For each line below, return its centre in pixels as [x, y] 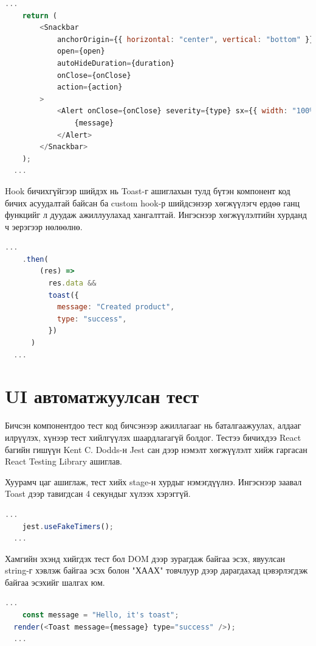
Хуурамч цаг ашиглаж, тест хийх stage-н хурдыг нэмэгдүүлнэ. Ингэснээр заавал [153, 481]
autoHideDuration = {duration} [116, 63]
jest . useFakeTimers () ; [68, 526]
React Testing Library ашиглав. [64, 461]
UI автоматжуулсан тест [102, 396]
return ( [39, 16]
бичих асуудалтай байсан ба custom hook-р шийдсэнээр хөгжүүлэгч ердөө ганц [153, 202]
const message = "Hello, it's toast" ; [101, 615]
